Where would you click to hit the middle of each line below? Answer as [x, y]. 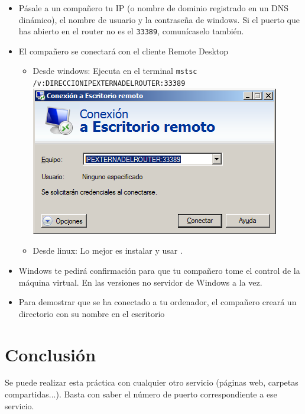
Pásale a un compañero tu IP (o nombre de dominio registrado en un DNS [154, 8]
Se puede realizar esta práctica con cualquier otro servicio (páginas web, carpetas [152, 382]
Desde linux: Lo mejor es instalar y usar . [108, 250]
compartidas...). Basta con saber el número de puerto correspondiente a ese [141, 394]
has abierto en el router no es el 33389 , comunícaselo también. [131, 31]
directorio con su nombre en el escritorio [92, 313]
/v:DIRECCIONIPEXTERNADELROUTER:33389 [109, 84]
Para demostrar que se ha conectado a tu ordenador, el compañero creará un [158, 302]
